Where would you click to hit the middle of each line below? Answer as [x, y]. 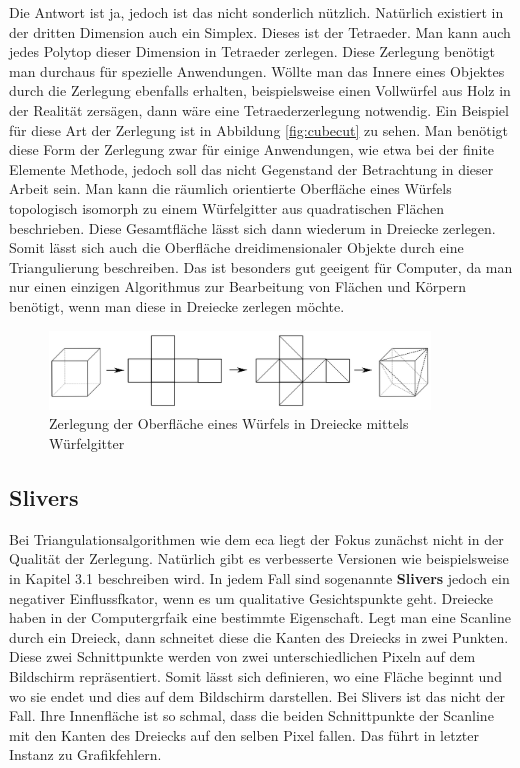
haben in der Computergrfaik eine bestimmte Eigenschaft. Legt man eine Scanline [260, 617]
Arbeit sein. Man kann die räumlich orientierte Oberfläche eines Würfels [230, 188]
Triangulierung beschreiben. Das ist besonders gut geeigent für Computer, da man [261, 266]
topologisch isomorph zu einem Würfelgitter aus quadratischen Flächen [227, 207]
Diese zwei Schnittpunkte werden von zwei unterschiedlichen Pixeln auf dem [242, 656]
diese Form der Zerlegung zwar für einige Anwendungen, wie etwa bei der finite [252, 149]
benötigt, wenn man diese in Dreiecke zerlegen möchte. [177, 305]
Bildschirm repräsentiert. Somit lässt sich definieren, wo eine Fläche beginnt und [255, 676]
